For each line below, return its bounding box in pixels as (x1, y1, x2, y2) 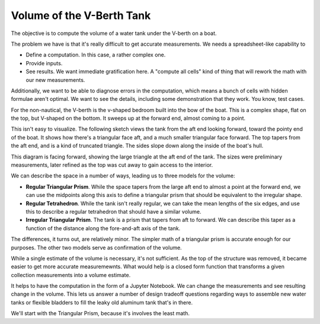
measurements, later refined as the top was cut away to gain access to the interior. (11, 161, 213, 169)
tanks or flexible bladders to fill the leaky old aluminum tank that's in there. (11, 298, 193, 306)
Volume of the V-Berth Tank (11, 9, 151, 22)
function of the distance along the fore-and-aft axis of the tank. (25, 224, 181, 231)
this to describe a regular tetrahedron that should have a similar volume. (25, 208, 201, 215)
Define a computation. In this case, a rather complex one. (25, 51, 166, 59)
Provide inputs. (25, 59, 63, 66)
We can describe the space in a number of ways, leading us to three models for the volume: (11, 172, 235, 179)
